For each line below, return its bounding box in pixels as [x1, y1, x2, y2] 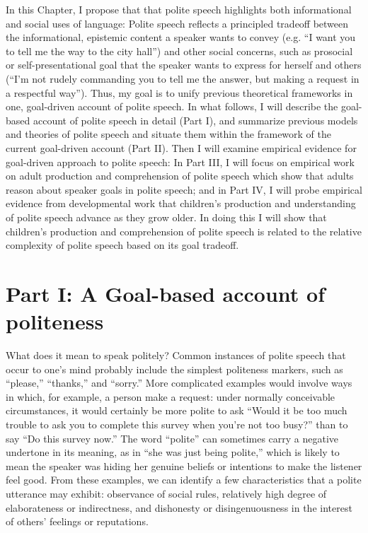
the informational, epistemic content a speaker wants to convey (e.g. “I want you [6, 30, 356, 45]
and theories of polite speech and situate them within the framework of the [6, 127, 332, 141]
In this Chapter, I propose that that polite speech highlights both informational [6, 2, 352, 16]
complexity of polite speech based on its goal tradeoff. [6, 238, 239, 252]
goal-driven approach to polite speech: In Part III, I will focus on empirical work [6, 154, 355, 169]
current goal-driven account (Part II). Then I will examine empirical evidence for [6, 140, 357, 155]
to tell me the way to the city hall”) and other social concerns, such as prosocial [6, 43, 353, 58]
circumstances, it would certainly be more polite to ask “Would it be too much [6, 403, 347, 418]
